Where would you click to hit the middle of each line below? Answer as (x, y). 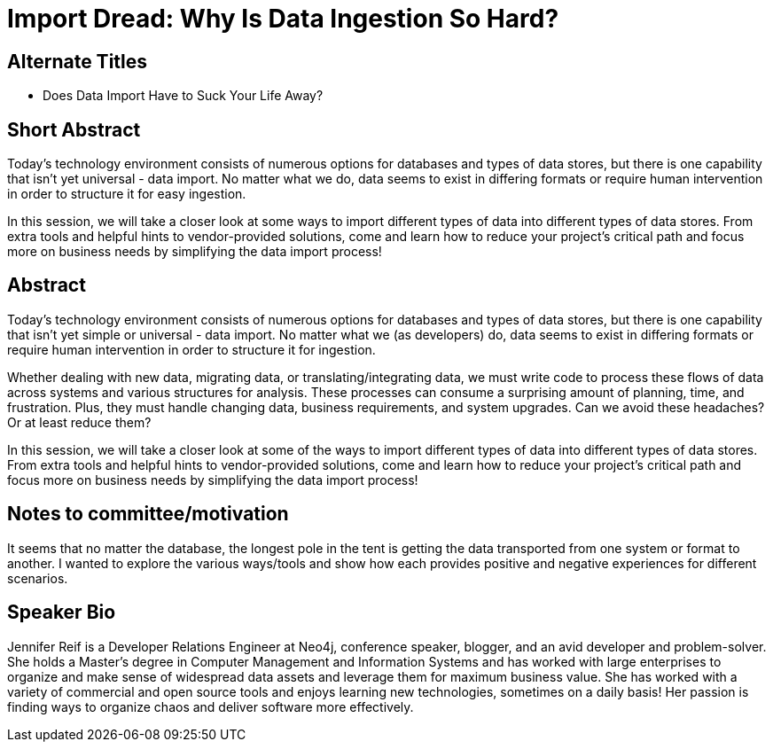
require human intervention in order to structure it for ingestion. (191, 349)
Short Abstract (74, 129)
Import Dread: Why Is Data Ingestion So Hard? (283, 19)
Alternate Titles (78, 61)
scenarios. (38, 578)
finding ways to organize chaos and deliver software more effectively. (211, 706)
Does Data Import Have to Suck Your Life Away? (183, 96)
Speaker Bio (62, 612)
